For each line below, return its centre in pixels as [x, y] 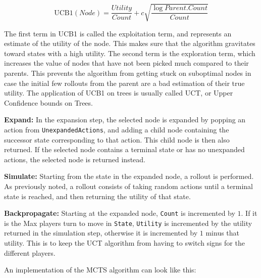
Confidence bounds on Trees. [48, 102]
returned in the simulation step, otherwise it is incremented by [101, 233]
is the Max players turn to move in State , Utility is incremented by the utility [128, 223]
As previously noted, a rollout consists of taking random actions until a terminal [128, 186]
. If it [249, 213]
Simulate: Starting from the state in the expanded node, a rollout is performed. [129, 176]
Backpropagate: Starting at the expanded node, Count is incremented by [120, 213]
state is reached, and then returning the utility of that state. [97, 196]
